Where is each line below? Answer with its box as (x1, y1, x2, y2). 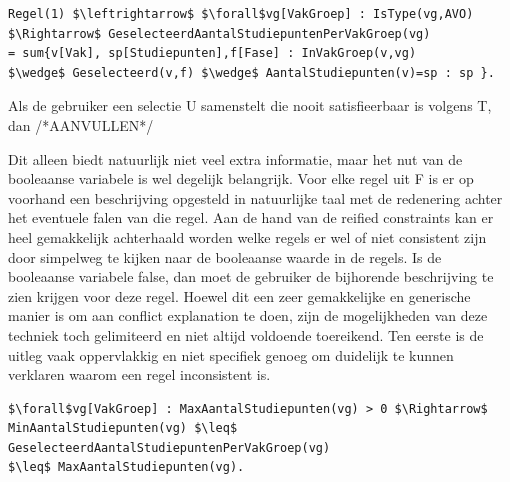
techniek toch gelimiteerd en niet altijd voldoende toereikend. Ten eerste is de (8, 324, 484, 345)
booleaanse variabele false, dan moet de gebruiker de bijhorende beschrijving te (8, 266, 494, 287)
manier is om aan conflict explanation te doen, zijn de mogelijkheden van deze (8, 305, 488, 326)
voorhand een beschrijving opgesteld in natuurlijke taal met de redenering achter (8, 187, 503, 208)
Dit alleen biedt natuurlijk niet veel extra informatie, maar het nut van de (8, 148, 463, 169)
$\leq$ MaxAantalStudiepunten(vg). (8, 460, 245, 475)
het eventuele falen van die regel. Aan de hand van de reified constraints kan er (8, 207, 494, 228)
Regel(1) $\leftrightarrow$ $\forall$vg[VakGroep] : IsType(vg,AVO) (8, 7, 474, 21)
